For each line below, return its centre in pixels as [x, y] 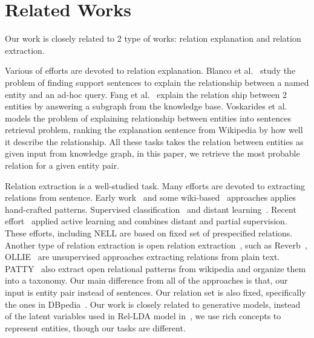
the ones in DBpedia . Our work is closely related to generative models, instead [153, 304]
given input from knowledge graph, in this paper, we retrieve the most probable [152, 153]
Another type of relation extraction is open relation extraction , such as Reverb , [156, 245]
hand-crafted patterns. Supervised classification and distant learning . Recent [151, 209]
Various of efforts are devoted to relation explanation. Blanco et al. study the [150, 70]
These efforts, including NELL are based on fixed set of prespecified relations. [149, 233]
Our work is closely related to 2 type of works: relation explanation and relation [153, 38]
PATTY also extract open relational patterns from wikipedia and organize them [155, 268]
